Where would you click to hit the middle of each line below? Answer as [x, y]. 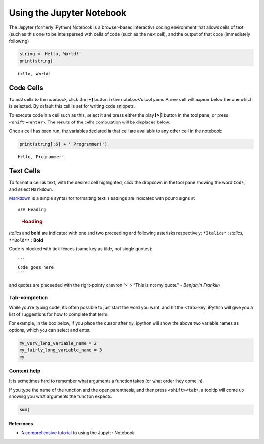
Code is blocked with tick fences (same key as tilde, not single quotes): [81, 249]
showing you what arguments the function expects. [61, 396]
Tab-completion [29, 297]
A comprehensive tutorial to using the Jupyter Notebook [78, 433]
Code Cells [26, 87]
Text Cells [24, 171]
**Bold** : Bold [26, 240]
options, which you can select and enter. [50, 330]
